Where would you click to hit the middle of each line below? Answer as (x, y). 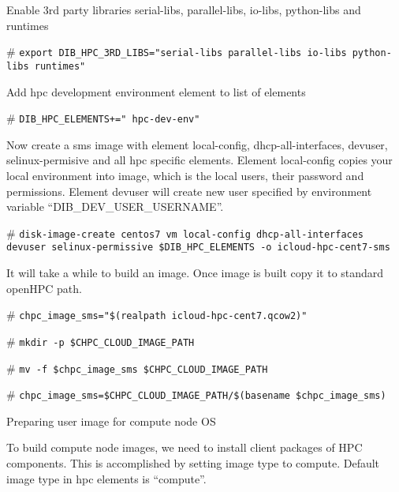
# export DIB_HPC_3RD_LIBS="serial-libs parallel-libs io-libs (177, 52)
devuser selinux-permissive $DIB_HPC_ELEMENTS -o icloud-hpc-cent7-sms (198, 248)
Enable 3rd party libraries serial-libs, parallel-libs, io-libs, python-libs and (184, 9)
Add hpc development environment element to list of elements (156, 91)
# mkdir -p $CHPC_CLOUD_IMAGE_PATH (101, 341)
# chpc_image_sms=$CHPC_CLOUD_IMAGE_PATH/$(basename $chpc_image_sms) (196, 394)
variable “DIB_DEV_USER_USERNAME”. (115, 207)
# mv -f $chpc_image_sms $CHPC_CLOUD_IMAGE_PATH (137, 368)
